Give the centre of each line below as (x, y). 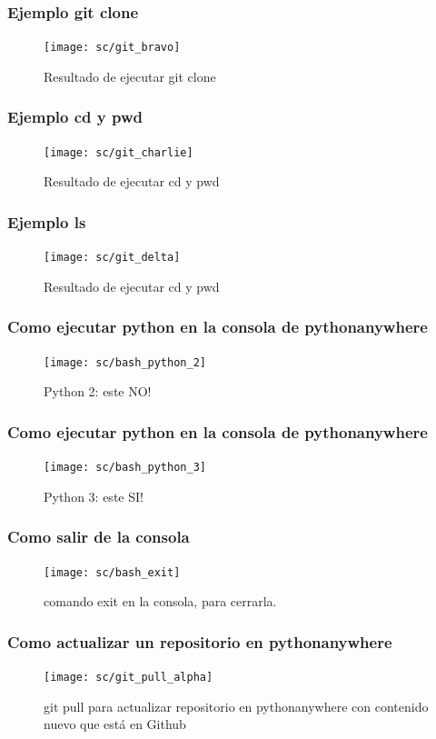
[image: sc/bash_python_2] (125, 362)
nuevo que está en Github (115, 724)
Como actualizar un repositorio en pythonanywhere (200, 641)
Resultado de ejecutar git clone (130, 76)
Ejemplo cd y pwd (75, 117)
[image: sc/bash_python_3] (125, 468)
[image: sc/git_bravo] (112, 48)
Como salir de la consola (99, 537)
